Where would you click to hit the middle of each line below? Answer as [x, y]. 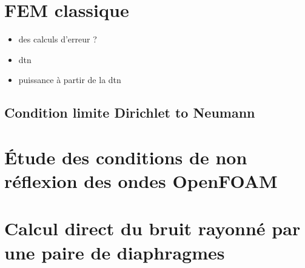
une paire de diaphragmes [115, 252]
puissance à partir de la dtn [70, 80]
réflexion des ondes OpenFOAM [141, 181]
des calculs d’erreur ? [58, 39]
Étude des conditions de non [126, 157]
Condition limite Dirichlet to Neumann [130, 112]
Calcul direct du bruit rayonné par [152, 228]
